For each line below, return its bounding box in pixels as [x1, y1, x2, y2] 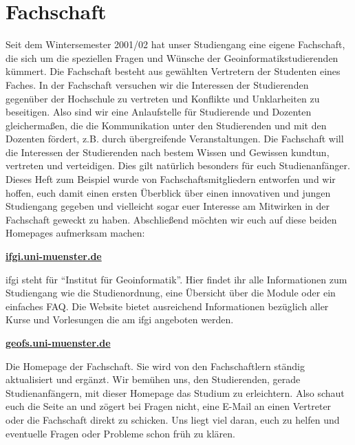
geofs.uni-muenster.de [6, 336, 111, 349]
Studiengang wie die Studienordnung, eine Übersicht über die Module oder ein [6, 285, 336, 300]
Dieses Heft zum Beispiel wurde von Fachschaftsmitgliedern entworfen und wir [6, 172, 336, 186]
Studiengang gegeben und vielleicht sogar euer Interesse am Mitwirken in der [6, 199, 330, 213]
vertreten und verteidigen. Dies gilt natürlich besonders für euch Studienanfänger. [6, 158, 350, 173]
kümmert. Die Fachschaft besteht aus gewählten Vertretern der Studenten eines [6, 64, 341, 78]
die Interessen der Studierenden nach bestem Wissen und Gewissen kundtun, [6, 144, 330, 159]
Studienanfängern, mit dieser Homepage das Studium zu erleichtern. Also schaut [6, 385, 345, 400]
